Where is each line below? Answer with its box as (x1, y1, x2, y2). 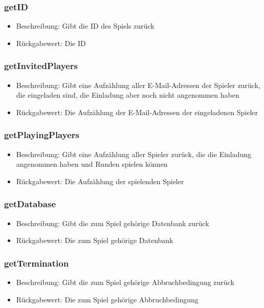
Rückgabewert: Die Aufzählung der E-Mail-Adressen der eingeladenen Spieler (16, 106, 258, 117)
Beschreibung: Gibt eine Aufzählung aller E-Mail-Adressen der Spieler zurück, (16, 79, 260, 90)
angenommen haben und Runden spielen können (16, 159, 168, 169)
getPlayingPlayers (4, 128, 79, 141)
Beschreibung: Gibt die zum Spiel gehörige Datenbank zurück (16, 217, 209, 228)
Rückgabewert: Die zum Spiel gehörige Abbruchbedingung (16, 294, 199, 304)
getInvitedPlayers (4, 59, 78, 72)
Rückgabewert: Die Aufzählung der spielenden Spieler (16, 175, 184, 186)
